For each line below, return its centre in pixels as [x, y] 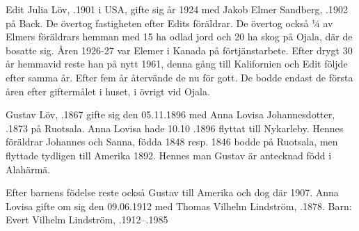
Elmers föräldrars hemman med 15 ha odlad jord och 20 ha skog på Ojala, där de [179, 37]
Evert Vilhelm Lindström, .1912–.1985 [87, 220]
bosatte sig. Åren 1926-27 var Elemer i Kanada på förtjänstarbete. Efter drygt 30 [179, 50]
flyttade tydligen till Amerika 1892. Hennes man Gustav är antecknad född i [169, 155]
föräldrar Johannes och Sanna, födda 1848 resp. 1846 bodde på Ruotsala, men [172, 142]
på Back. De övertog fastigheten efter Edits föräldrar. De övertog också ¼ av [169, 23]
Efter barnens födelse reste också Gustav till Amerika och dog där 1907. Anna [172, 192]
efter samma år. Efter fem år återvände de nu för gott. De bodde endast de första [179, 77]
